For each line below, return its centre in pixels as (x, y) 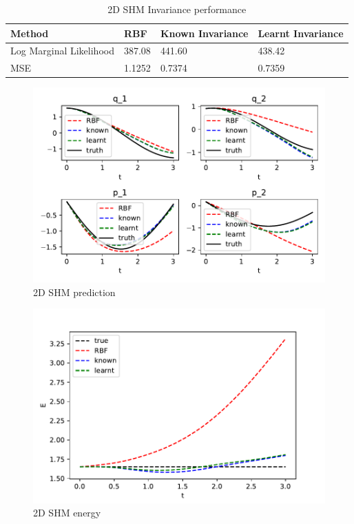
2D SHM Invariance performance (177, 9)
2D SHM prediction (74, 292)
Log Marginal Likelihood (62, 51)
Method (30, 33)
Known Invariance (204, 33)
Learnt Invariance (301, 33)
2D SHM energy (67, 513)
